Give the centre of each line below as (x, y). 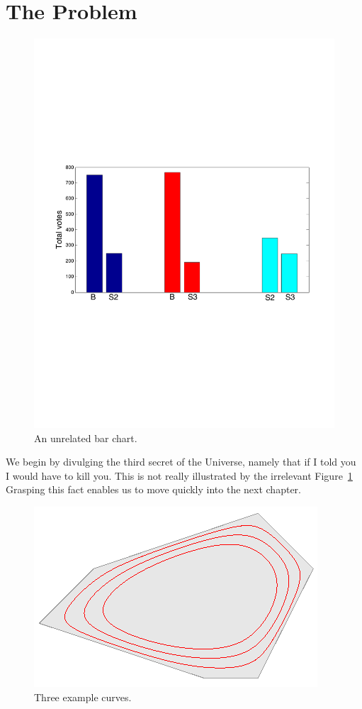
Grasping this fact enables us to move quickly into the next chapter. (153, 489)
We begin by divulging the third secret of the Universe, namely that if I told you (181, 462)
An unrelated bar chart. (86, 438)
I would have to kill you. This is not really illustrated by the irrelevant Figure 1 (179, 475)
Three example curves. (83, 697)
